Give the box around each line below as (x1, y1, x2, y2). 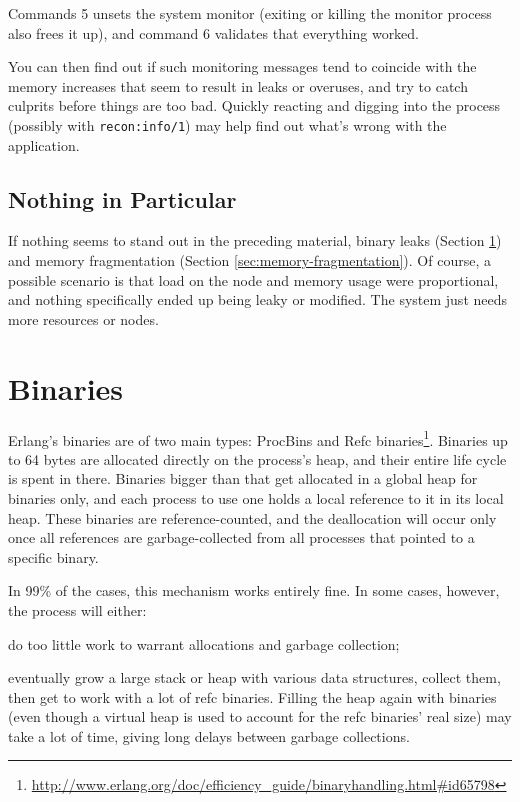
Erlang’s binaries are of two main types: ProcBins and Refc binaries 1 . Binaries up (8, 426, 508, 450)
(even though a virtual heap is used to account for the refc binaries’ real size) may (8, 706, 512, 727)
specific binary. (8, 546, 99, 567)
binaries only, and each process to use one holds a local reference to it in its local (8, 487, 504, 508)
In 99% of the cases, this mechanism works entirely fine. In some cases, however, (8, 580, 500, 601)
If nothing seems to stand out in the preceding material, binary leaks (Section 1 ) (8, 230, 502, 251)
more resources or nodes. (8, 308, 159, 329)
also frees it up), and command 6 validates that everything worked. (8, 22, 420, 43)
